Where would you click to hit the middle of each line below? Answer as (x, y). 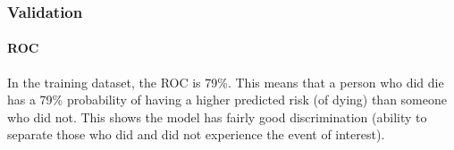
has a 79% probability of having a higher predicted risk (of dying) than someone (227, 100)
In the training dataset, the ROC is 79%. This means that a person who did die (226, 82)
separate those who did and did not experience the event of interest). (196, 134)
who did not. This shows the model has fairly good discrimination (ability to (217, 117)
